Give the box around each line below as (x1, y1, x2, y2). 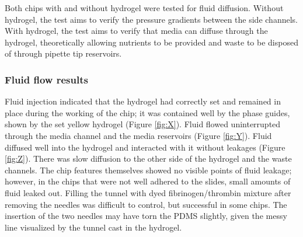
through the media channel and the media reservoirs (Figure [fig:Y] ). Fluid (5, 129, 272, 141)
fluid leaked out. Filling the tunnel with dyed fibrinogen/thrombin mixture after (5, 186, 291, 198)
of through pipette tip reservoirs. (5, 47, 122, 60)
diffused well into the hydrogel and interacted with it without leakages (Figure (5, 141, 285, 153)
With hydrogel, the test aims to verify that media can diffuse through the (5, 25, 268, 37)
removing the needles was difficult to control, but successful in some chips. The (5, 198, 287, 210)
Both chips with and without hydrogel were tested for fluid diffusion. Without (5, 2, 284, 13)
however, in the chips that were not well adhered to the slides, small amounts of (5, 175, 291, 187)
